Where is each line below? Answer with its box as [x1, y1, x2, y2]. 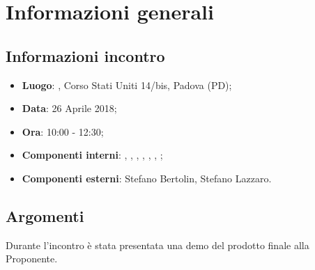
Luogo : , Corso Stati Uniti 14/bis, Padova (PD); [22, 77, 232, 92]
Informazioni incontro [6, 45, 165, 66]
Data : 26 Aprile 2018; [22, 101, 117, 116]
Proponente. [6, 251, 58, 266]
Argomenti [6, 205, 84, 226]
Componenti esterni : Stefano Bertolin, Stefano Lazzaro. [22, 170, 272, 185]
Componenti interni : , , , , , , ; [22, 148, 163, 162]
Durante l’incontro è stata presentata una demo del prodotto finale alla [6, 237, 309, 252]
